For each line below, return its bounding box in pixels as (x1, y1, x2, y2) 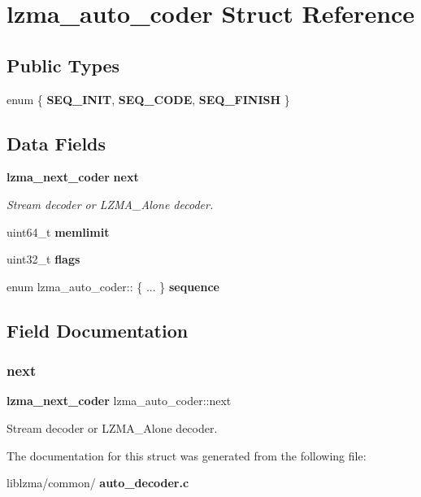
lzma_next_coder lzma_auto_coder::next (7, 392, 232, 409)
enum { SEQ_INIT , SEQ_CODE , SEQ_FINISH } (7, 90, 290, 107)
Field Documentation (7, 317, 189, 342)
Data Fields (7, 130, 106, 155)
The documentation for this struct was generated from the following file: (7, 447, 367, 464)
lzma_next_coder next (7, 168, 139, 185)
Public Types (7, 52, 120, 77)
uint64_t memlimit (7, 223, 110, 240)
